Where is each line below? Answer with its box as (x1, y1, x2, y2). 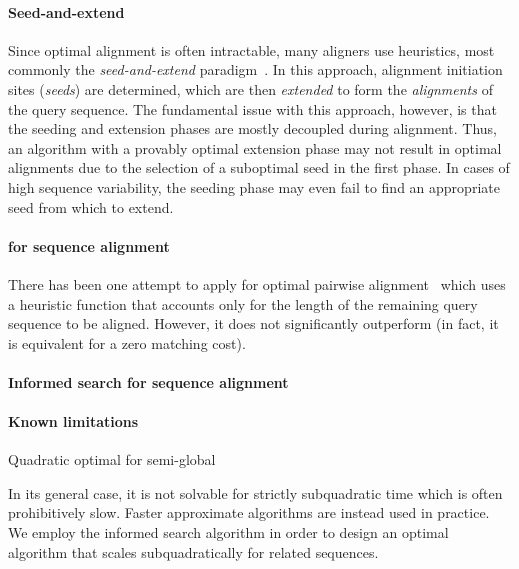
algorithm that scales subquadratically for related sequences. (8, 541, 379, 562)
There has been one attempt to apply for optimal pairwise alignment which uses (8, 273, 506, 294)
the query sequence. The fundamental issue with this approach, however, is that (8, 98, 497, 119)
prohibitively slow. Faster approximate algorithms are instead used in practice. (8, 502, 490, 523)
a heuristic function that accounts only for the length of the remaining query (8, 293, 478, 314)
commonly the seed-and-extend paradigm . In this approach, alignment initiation (8, 59, 503, 80)
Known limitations (8, 411, 139, 432)
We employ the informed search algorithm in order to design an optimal (8, 522, 449, 543)
